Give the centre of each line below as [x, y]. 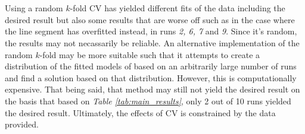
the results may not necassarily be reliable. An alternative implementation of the [152, 42]
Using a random [34, 8]
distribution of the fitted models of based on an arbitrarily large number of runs [151, 66]
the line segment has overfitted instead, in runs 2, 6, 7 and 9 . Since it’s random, [151, 31]
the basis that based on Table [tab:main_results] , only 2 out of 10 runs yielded [148, 100]
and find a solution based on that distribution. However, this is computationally [151, 77]
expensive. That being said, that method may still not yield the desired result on [152, 89]
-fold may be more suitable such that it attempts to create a [150, 54]
